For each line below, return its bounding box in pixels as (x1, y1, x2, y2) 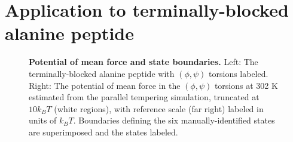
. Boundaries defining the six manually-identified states (73, 114, 275, 126)
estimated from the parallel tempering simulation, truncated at (29, 91, 260, 103)
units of (29, 114, 57, 126)
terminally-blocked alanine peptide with (29, 67, 175, 79)
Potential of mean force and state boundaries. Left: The (29, 55, 258, 68)
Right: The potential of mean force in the (29, 79, 181, 91)
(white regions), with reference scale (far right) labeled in (54, 102, 264, 115)
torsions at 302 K (214, 79, 278, 91)
